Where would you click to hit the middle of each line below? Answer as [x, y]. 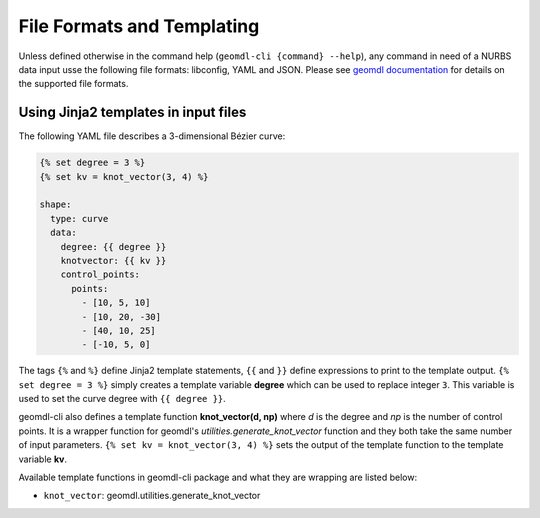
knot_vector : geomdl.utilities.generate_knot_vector [152, 496]
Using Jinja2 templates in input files [132, 112]
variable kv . [43, 459]
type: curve [79, 218]
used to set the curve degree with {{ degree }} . [122, 399]
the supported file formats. [73, 84]
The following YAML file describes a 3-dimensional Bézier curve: [152, 136]
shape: [55, 204]
